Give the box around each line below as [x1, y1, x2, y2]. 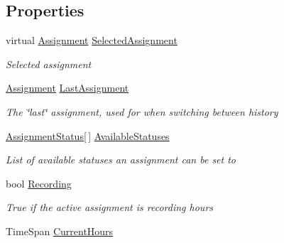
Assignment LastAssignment [6, 80, 129, 95]
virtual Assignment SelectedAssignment [6, 33, 177, 48]
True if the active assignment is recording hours [6, 200, 214, 215]
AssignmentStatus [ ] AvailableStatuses [6, 128, 170, 143]
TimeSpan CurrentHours [6, 223, 114, 238]
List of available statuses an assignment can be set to [6, 152, 236, 167]
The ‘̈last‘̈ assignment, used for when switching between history [6, 104, 278, 119]
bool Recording [6, 175, 72, 190]
